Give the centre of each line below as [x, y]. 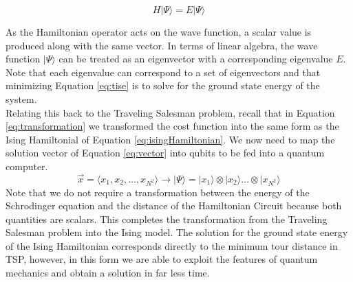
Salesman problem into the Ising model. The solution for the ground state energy [177, 232]
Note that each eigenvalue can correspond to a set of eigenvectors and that [163, 72]
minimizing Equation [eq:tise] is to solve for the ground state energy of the [163, 85]
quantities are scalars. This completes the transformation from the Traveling [167, 219]
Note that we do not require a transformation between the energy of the [158, 192]
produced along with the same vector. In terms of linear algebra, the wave [162, 45]
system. [21, 98]
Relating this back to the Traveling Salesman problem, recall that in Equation [170, 112]
